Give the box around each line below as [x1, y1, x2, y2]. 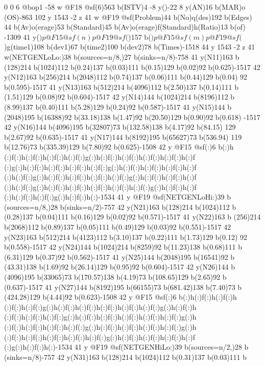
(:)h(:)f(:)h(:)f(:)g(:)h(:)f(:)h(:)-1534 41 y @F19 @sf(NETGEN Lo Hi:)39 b [4, 191, 231, 202]
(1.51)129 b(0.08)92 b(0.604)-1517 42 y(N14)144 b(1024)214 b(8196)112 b [4, 91, 235, 102]
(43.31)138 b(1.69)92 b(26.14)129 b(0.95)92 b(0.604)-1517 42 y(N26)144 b [4, 261, 235, 272]
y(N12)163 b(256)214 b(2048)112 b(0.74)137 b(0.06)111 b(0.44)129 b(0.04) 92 [4, 71, 248, 82]
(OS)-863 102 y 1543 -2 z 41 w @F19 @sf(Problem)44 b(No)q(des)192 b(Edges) [4, 11, 252, 22]
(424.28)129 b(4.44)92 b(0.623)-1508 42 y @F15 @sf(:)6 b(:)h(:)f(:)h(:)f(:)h [4, 291, 237, 302]
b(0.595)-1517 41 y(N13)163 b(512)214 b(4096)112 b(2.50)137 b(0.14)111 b [4, 81, 238, 92]
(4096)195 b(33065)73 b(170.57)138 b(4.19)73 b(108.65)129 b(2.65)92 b [4, 272, 227, 282]
